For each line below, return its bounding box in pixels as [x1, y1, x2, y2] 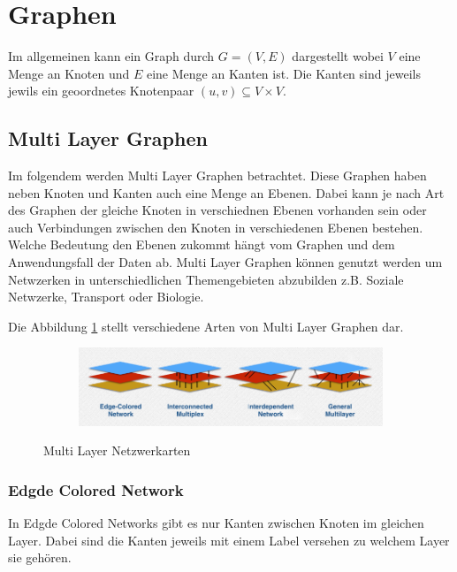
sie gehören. [8, 548, 72, 567]
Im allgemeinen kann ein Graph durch [8, 47, 215, 65]
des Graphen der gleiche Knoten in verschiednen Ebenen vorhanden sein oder [8, 201, 427, 219]
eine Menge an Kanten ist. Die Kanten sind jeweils [146, 64, 421, 82]
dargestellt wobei [292, 47, 384, 65]
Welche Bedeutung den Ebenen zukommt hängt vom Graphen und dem [8, 235, 395, 254]
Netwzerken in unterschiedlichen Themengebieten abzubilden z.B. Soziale [8, 270, 404, 288]
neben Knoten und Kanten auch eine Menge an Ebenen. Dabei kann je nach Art [8, 183, 445, 202]
